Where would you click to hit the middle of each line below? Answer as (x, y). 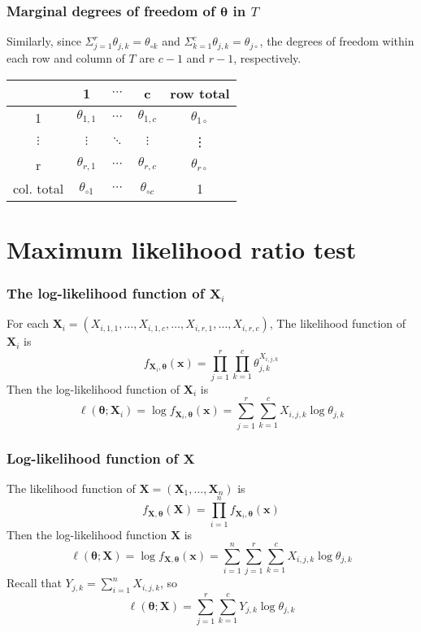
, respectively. (267, 57)
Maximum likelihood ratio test (182, 248)
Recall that (34, 583)
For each (28, 323)
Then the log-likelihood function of (93, 388)
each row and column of (66, 57)
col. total (39, 188)
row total (200, 93)
